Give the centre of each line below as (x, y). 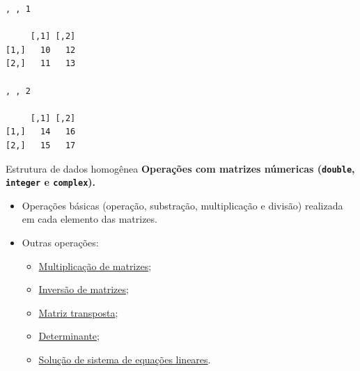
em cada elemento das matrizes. (89, 219)
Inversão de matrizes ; (84, 289)
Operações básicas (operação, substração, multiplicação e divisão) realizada (182, 205)
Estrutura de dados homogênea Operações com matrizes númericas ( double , (180, 168)
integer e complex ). (51, 182)
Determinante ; (69, 336)
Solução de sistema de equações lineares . (125, 359)
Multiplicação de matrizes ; (95, 266)
